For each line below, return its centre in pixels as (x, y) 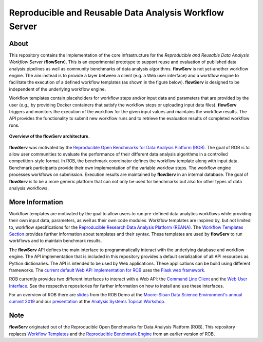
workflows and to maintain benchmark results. (56, 241)
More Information (36, 202)
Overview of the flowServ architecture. (49, 137)
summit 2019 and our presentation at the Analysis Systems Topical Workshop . (87, 302)
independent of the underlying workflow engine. (57, 89)
